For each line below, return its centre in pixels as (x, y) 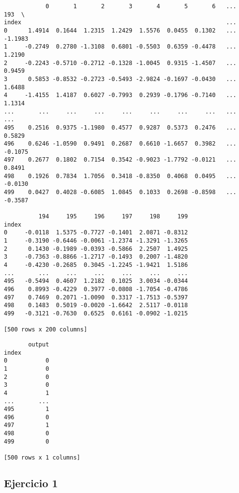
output (39, 344)
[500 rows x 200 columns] (46, 330)
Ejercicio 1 (31, 483)
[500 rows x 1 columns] (42, 458)
